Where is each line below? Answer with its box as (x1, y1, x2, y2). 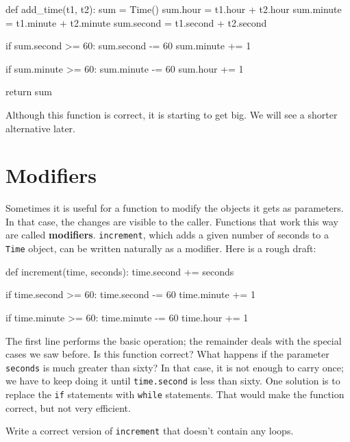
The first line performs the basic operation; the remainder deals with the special (5, 333, 342, 347)
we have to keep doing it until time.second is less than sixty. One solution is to (5, 373, 340, 388)
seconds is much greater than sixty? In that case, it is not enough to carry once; (5, 360, 344, 374)
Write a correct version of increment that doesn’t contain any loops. (5, 423, 294, 438)
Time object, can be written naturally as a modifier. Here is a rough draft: (5, 241, 316, 256)
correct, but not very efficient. (5, 400, 131, 415)
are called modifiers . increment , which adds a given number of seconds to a (5, 228, 329, 242)
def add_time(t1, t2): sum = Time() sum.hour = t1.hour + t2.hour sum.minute (5, 2, 342, 16)
